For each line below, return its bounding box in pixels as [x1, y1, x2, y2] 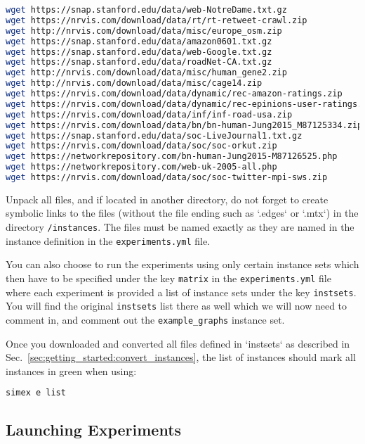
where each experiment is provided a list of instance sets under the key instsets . [6, 284, 357, 299]
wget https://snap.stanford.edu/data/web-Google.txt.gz [6, 46, 272, 57]
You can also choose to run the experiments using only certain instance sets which [6, 257, 359, 272]
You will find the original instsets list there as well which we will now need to [6, 298, 347, 313]
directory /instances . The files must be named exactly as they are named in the [6, 220, 354, 234]
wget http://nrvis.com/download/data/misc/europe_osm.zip [6, 25, 282, 36]
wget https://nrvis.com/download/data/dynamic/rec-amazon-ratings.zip [6, 89, 343, 99]
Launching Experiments [6, 418, 182, 440]
